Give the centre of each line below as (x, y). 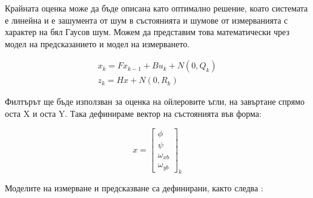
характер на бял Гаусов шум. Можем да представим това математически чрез (147, 32)
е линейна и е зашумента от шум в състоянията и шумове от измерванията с (147, 20)
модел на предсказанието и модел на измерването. (97, 43)
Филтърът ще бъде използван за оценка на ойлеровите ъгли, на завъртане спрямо (155, 101)
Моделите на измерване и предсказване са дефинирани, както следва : (134, 188)
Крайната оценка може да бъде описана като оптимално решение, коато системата (156, 8)
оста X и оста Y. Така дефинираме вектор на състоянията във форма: (133, 114)
